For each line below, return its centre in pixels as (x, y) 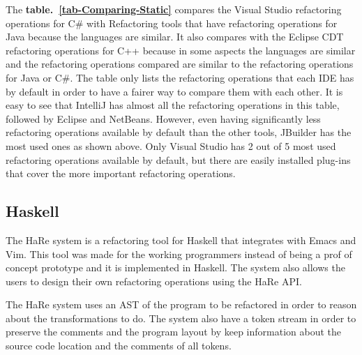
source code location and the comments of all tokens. (119, 346)
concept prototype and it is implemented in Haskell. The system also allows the (175, 267)
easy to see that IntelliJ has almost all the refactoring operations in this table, (173, 105)
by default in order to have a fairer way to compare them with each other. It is (174, 91)
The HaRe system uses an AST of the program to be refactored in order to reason (181, 304)
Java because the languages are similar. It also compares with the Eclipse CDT (175, 37)
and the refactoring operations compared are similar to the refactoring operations (180, 64)
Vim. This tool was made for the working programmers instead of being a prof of (179, 254)
